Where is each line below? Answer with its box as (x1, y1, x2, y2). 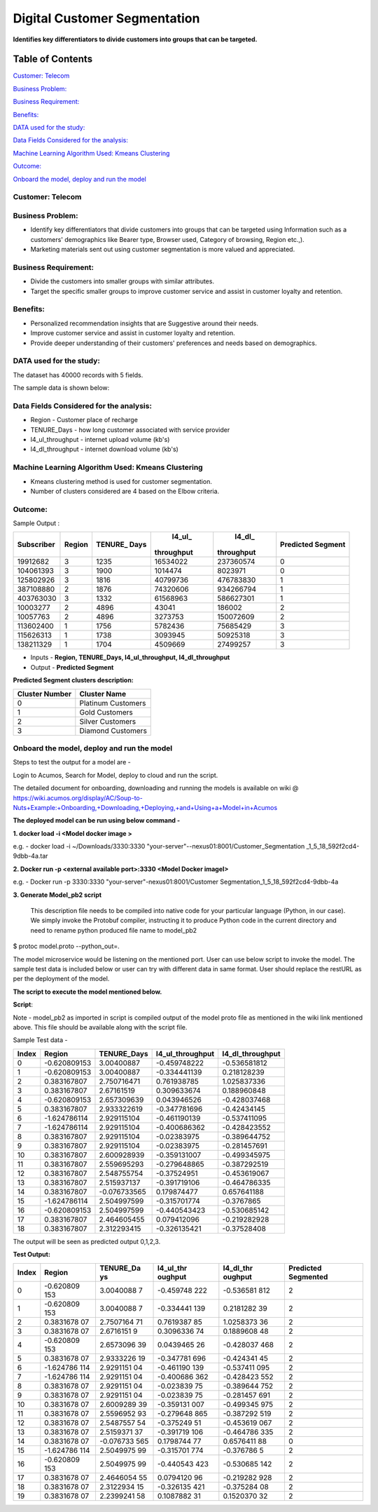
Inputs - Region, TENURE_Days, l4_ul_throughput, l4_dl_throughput (30, 653, 230, 662)
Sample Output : (13, 519, 60, 527)
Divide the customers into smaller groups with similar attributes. (30, 277, 215, 285)
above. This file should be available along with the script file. (13, 1022, 188, 1031)
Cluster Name (79, 689, 126, 698)
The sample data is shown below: (13, 384, 110, 392)
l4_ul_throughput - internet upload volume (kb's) (30, 435, 170, 443)
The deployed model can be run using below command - (13, 816, 181, 825)
